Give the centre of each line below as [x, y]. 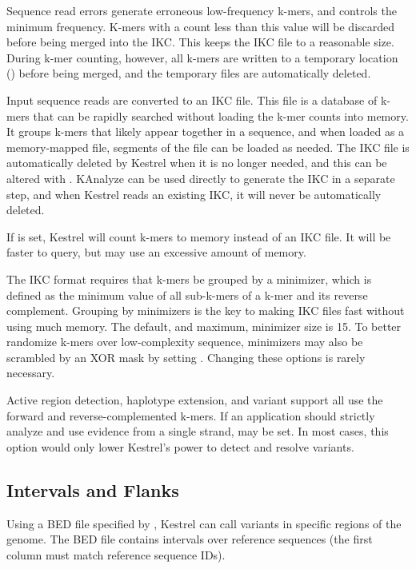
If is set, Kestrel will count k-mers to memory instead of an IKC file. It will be [199, 236]
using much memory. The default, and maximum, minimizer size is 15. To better [204, 326]
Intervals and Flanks [93, 489]
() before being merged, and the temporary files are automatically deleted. [189, 73]
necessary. [31, 373]
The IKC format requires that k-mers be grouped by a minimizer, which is [189, 279]
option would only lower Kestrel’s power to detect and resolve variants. [180, 446]
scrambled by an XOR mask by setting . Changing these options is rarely [186, 357]
